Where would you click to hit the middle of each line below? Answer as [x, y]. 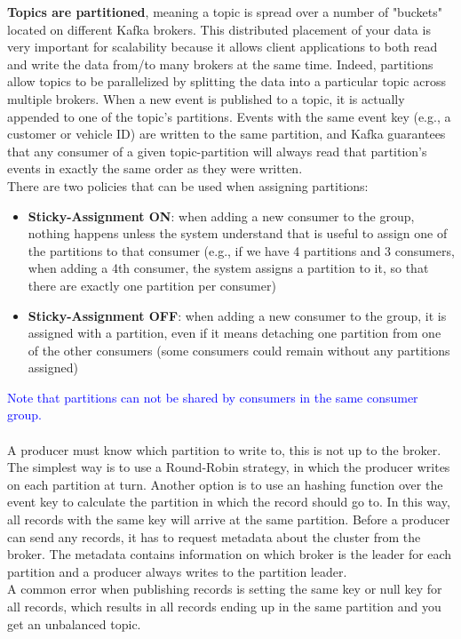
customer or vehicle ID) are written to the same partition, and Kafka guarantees [227, 134]
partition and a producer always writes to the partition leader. [177, 571]
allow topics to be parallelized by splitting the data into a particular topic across [227, 81]
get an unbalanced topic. [74, 623]
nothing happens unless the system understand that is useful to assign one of [238, 233]
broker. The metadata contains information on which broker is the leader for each [230, 554]
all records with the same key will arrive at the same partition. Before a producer [229, 519]
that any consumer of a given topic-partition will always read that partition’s [217, 151]
